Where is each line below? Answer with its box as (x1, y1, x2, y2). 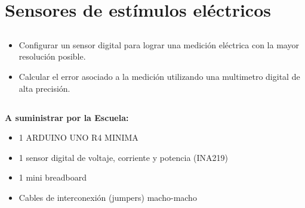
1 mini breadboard (19, 171, 87, 184)
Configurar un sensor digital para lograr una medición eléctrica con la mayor (19, 38, 299, 51)
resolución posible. (19, 50, 86, 63)
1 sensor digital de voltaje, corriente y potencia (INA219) (19, 151, 229, 163)
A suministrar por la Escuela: (5, 111, 129, 123)
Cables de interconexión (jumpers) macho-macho (19, 191, 197, 203)
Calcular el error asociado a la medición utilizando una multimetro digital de (19, 70, 300, 82)
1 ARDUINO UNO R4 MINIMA (19, 131, 138, 144)
